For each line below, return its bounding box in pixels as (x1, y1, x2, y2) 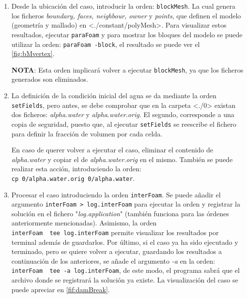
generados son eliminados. (11, 74, 88, 84)
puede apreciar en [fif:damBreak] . (11, 284, 110, 294)
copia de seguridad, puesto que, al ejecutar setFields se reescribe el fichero (11, 119, 236, 129)
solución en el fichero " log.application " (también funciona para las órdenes (11, 208, 229, 218)
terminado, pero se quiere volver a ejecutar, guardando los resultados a (11, 246, 222, 256)
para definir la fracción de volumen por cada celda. (11, 128, 163, 138)
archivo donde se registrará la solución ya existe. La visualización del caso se (11, 275, 238, 285)
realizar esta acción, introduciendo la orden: (11, 164, 141, 174)
